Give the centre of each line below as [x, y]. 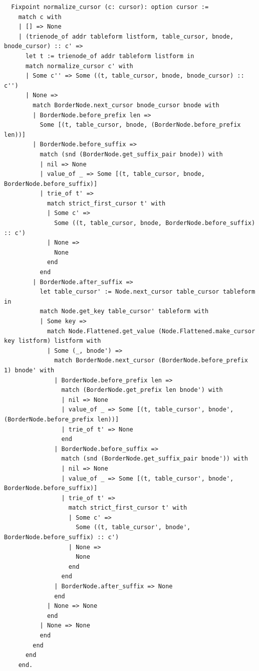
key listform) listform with [53, 341]
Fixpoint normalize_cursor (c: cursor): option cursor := [110, 7]
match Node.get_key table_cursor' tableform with [124, 311]
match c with [40, 17]
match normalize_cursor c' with [79, 66]
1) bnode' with [29, 370]
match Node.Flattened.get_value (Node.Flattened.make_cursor [151, 331]
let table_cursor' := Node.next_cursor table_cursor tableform [148, 292]
